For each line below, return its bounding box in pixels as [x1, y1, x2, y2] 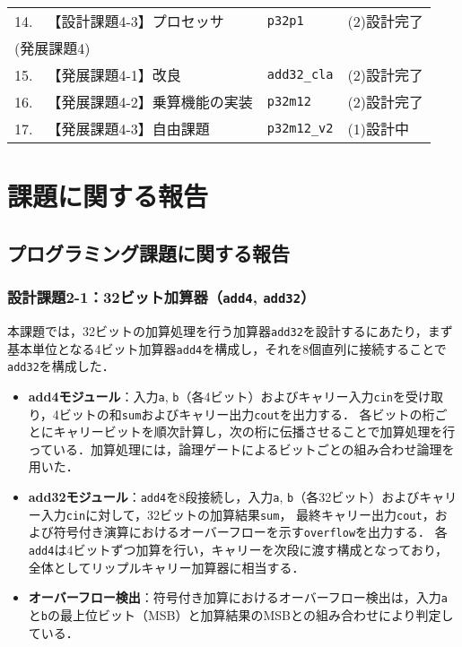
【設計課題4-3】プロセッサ [47, 11, 224, 31]
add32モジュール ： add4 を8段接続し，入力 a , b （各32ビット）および [28, 487, 420, 505]
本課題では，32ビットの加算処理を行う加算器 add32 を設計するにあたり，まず [7, 321, 453, 340]
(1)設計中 [347, 118, 409, 139]
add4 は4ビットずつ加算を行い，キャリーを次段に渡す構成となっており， [28, 539, 448, 558]
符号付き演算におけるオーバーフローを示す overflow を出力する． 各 [53, 522, 448, 541]
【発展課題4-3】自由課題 [47, 118, 210, 139]
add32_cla [266, 67, 334, 82]
